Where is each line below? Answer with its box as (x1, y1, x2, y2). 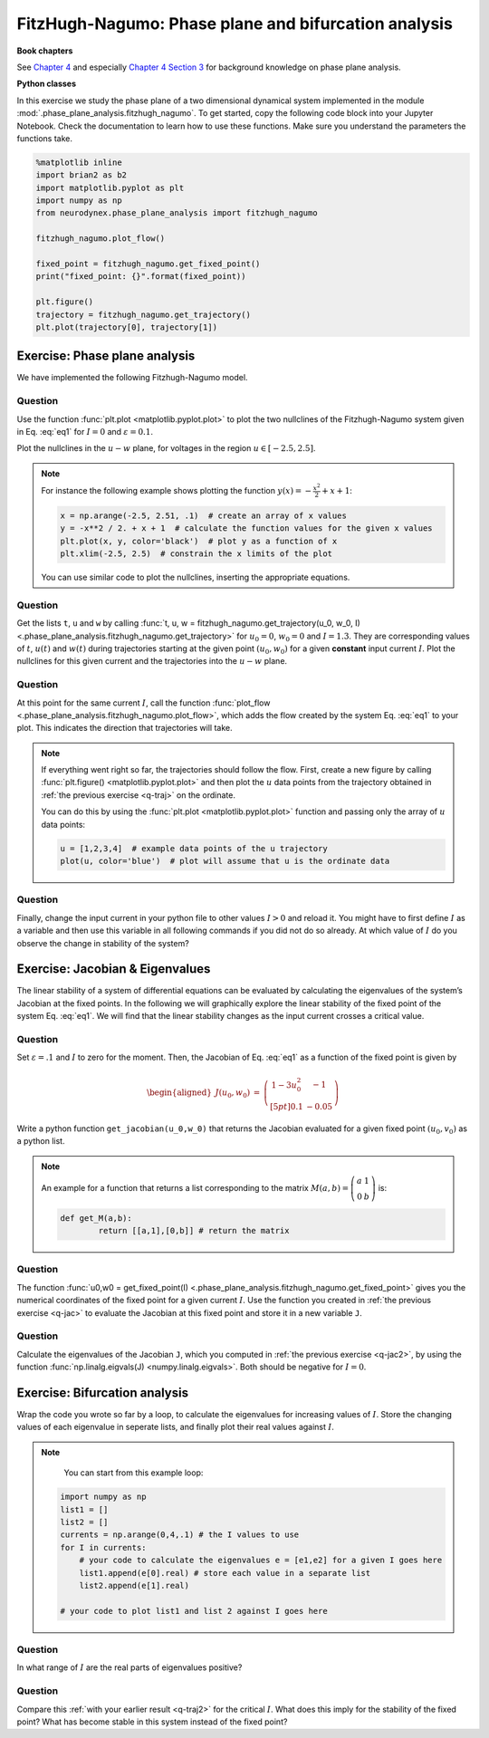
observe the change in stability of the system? (16, 937, 189, 948)
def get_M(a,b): (60, 1213, 133, 1223)
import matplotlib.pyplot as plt (35, 182, 185, 193)
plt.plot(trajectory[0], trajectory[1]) (35, 322, 217, 332)
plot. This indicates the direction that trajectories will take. (16, 723, 233, 734)
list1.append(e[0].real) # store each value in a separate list (79, 1568, 371, 1578)
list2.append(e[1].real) (79, 1580, 190, 1590)
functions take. (16, 132, 72, 144)
